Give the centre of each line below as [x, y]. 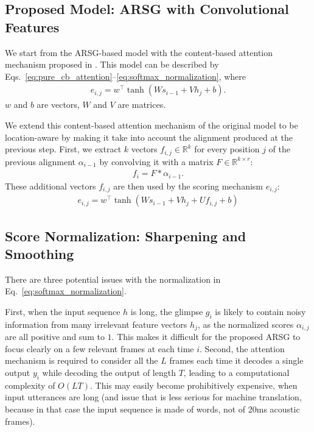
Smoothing [40, 253]
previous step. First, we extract [63, 149]
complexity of [30, 385]
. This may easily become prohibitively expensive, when [194, 385]
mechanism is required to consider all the [82, 360]
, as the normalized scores [246, 324]
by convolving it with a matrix [156, 161]
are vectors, [58, 104]
